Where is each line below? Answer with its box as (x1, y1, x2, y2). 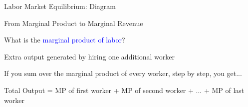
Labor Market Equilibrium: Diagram (4, 1, 116, 11)
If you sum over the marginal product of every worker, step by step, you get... (4, 68, 242, 78)
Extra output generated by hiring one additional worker (4, 51, 175, 61)
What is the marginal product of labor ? (4, 34, 125, 45)
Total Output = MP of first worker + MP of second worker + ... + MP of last (4, 84, 245, 95)
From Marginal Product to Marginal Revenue (4, 17, 143, 28)
